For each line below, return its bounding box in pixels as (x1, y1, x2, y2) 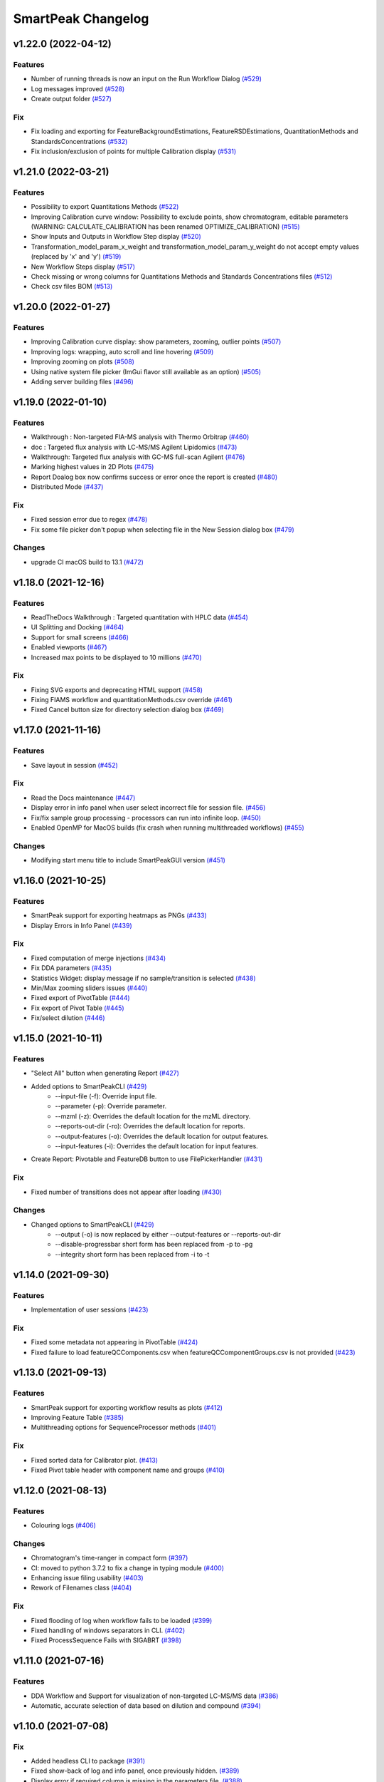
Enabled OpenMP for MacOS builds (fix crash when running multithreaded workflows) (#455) (31, 823, 305, 832)
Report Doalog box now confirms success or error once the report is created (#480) (31, 473, 278, 481)
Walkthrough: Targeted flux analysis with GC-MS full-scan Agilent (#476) (31, 453, 245, 461)
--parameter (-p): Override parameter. (55, 1102, 167, 1111)
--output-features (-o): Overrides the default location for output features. (55, 1132, 270, 1140)
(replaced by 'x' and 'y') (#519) (31, 252, 122, 261)
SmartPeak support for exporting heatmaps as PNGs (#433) (31, 911, 208, 920)
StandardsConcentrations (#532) (31, 137, 128, 145)
